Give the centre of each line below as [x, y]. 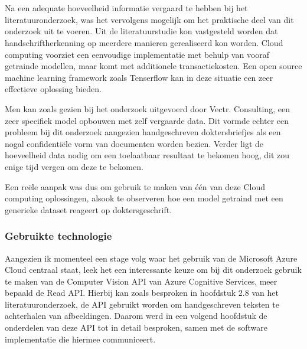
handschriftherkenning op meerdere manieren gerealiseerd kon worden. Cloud [144, 42]
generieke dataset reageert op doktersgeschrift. [89, 209]
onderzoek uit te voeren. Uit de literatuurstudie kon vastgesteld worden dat [141, 31]
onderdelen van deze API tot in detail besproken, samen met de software [136, 327]
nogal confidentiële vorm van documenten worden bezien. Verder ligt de [134, 143]
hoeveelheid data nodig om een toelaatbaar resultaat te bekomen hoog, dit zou [147, 155]
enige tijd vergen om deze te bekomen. [74, 166]
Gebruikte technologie [58, 236]
